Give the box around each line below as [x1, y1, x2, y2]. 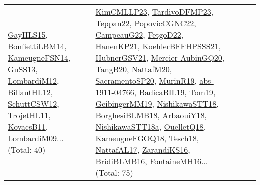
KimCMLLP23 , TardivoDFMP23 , [95, 6, 214, 17]
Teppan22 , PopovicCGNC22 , [95, 17, 196, 29]
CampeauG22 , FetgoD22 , [95, 29, 184, 40]
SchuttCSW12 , [8, 98, 59, 109]
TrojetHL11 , [8, 109, 51, 121]
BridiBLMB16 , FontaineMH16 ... [95, 155, 208, 167]
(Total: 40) [8, 144, 46, 155]
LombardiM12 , [8, 75, 59, 86]
